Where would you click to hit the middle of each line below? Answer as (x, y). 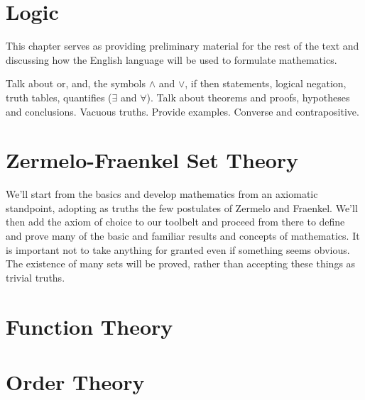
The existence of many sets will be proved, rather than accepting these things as (181, 263)
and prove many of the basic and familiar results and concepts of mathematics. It (183, 235)
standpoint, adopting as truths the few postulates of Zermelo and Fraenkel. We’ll (182, 207)
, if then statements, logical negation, (266, 83)
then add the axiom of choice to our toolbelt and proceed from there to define (175, 222)
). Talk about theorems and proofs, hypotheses (248, 97)
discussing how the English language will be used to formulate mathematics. (171, 59)
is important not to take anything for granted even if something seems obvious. (178, 249)
